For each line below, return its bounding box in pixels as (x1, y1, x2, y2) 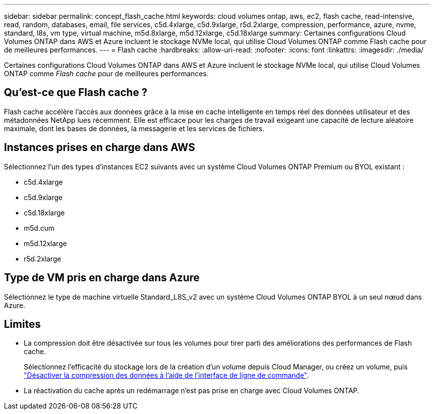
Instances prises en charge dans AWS (4, 141, 195, 154)
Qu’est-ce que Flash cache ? (4, 86, 148, 99)
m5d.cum (24, 223, 54, 232)
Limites (4, 317, 41, 330)
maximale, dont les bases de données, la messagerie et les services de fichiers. (4, 124, 265, 133)
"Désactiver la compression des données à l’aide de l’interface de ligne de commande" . (24, 371, 309, 380)
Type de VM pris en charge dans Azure (4, 271, 200, 284)
